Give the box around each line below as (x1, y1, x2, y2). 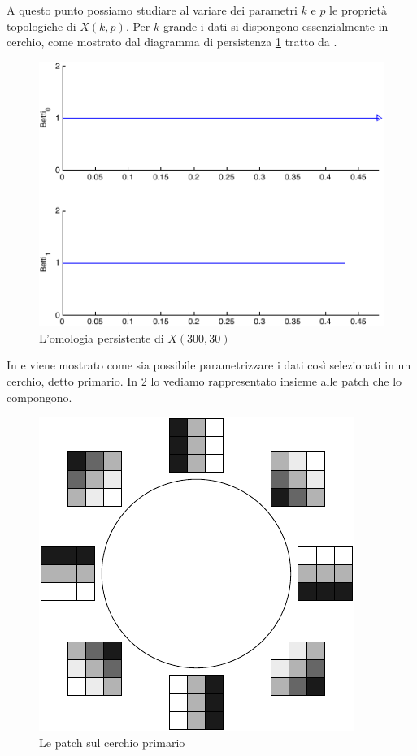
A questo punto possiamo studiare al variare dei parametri (7, 2, 298, 18)
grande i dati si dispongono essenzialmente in (163, 17, 389, 34)
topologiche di (7, 17, 76, 34)
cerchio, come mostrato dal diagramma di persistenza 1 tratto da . (7, 33, 337, 50)
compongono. (7, 388, 72, 405)
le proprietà (329, 2, 387, 18)
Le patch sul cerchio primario (39, 733, 185, 750)
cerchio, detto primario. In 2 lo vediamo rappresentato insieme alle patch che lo (7, 372, 402, 389)
